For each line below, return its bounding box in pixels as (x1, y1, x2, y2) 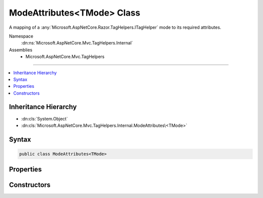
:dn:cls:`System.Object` (21, 116, 68, 121)
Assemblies (9, 47, 33, 53)
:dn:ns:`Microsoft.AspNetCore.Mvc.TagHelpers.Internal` (21, 40, 133, 46)
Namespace (9, 33, 34, 39)
